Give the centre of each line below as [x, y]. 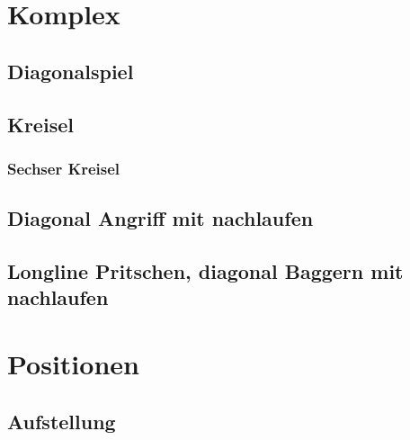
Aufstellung [62, 421]
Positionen [73, 363]
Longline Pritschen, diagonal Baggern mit [205, 270]
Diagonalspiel [71, 71]
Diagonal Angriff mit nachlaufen [160, 218]
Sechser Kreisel [64, 168]
